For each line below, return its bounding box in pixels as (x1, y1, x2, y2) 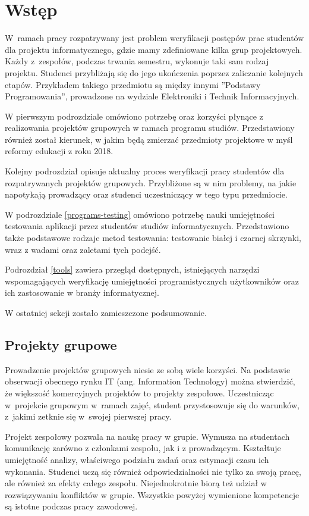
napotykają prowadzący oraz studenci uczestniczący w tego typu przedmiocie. (5, 188, 288, 201)
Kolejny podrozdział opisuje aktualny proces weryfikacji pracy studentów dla (5, 165, 285, 177)
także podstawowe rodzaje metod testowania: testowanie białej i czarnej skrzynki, (5, 232, 301, 244)
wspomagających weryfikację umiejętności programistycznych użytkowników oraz (5, 274, 299, 287)
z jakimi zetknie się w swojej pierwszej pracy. (5, 410, 172, 423)
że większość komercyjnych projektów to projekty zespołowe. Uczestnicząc (5, 386, 274, 399)
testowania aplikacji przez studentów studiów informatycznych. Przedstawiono (5, 220, 289, 232)
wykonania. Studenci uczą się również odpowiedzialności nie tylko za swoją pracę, (5, 465, 301, 477)
